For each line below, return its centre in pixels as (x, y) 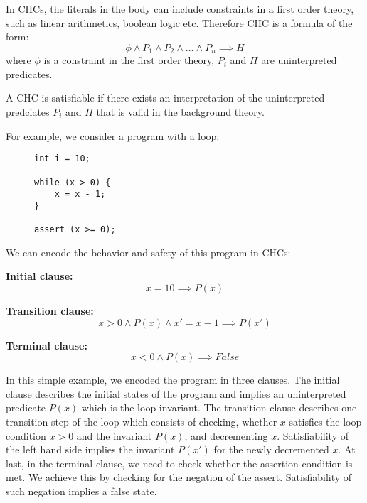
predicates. (29, 74)
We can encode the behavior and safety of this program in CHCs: (148, 252)
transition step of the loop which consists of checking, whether (142, 421)
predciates (28, 112)
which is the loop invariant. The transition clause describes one (219, 407)
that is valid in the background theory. (180, 112)
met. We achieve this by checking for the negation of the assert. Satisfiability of (179, 477)
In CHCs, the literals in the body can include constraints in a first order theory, (180, 9)
